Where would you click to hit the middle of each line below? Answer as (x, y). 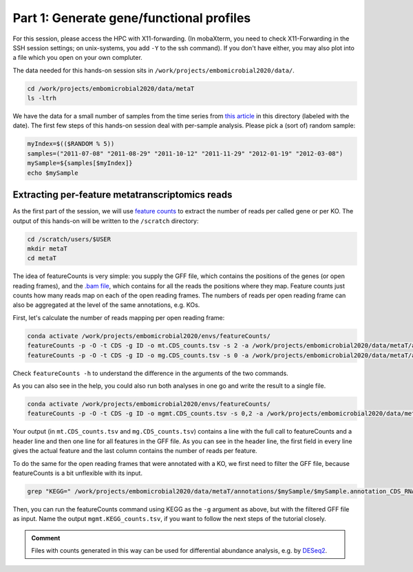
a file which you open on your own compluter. (77, 58)
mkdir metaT (47, 248)
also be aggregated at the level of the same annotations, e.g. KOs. (106, 305)
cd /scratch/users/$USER (69, 239)
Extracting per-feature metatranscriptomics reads (123, 195)
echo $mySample (53, 173)
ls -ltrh (42, 98)
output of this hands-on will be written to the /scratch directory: (106, 221)
